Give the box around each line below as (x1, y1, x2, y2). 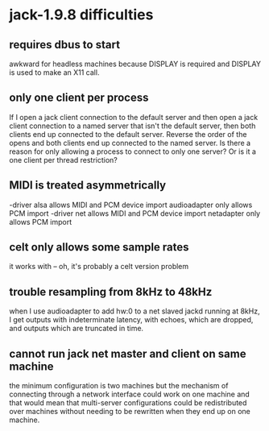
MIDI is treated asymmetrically (9, 179, 167, 193)
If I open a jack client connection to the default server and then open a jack (9, 112, 259, 122)
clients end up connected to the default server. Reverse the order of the (9, 129, 247, 139)
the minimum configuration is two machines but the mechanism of (9, 381, 229, 391)
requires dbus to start (9, 38, 120, 52)
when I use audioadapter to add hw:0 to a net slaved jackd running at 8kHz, (9, 306, 260, 316)
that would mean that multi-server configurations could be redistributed (9, 398, 247, 408)
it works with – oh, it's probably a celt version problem (9, 262, 189, 271)
